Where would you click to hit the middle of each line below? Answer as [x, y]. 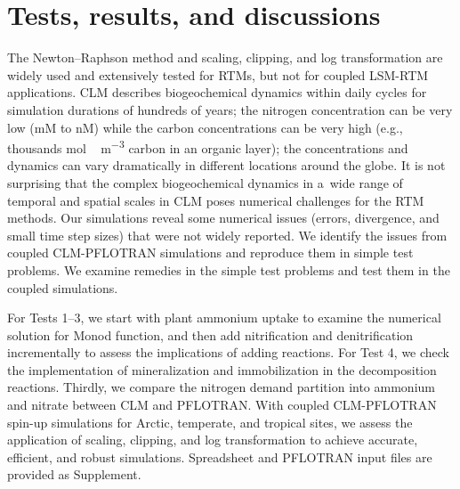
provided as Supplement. [74, 474]
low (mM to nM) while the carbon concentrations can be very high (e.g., [205, 127]
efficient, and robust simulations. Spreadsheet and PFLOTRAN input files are [220, 456]
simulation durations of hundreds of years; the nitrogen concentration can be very [230, 109]
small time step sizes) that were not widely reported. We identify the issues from [227, 235]
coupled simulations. [63, 287]
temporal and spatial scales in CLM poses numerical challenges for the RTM [216, 200]
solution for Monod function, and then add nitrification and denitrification [210, 334]
